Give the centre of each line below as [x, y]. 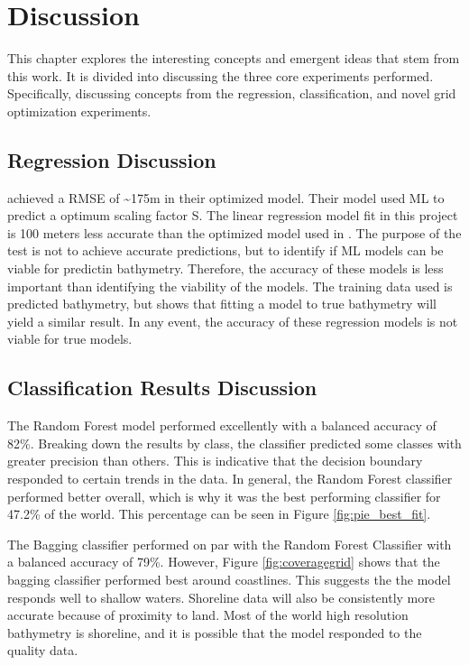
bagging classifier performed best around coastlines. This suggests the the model [229, 579]
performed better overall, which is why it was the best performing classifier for [224, 496]
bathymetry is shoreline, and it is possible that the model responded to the [215, 632]
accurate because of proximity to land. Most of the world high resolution [208, 615]
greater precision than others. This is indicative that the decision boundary [215, 461]
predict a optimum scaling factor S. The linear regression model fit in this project [233, 215]
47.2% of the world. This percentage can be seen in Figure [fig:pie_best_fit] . [219, 514]
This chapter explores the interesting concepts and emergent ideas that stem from [234, 58]
